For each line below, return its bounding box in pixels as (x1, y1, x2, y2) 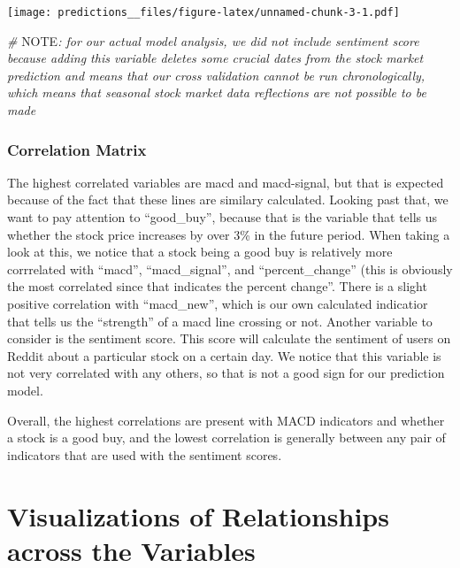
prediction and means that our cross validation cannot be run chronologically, (7, 65, 425, 84)
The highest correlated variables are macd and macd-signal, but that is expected (7, 173, 444, 191)
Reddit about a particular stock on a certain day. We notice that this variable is (7, 346, 441, 365)
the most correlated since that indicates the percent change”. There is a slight (7, 277, 427, 296)
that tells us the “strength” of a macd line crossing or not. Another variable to (7, 311, 433, 330)
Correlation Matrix (7, 138, 147, 160)
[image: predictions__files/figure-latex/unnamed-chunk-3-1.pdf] (7, 6, 400, 19)
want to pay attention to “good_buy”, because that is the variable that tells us (7, 208, 438, 226)
